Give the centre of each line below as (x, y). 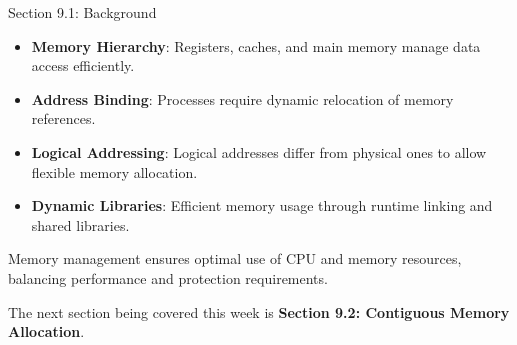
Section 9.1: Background (82, 12)
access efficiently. (83, 65)
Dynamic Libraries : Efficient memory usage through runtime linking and (262, 205)
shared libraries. (80, 224)
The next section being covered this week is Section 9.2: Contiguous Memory (259, 311)
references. (63, 118)
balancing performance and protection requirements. (168, 277)
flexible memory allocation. (114, 171)
